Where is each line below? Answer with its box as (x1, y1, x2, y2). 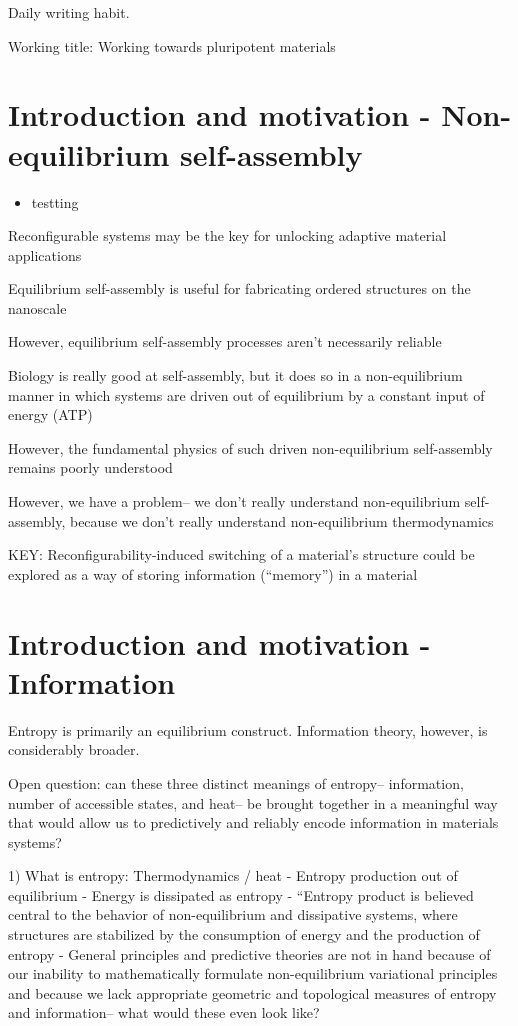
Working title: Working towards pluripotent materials (8, 35, 336, 56)
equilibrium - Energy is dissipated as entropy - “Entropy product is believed (8, 884, 474, 905)
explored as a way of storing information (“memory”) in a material (8, 563, 418, 584)
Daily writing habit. (8, 2, 130, 22)
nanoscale (8, 297, 67, 318)
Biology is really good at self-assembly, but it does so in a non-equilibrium (8, 365, 463, 386)
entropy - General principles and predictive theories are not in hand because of (8, 943, 491, 964)
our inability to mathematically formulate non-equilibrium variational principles (8, 963, 498, 984)
